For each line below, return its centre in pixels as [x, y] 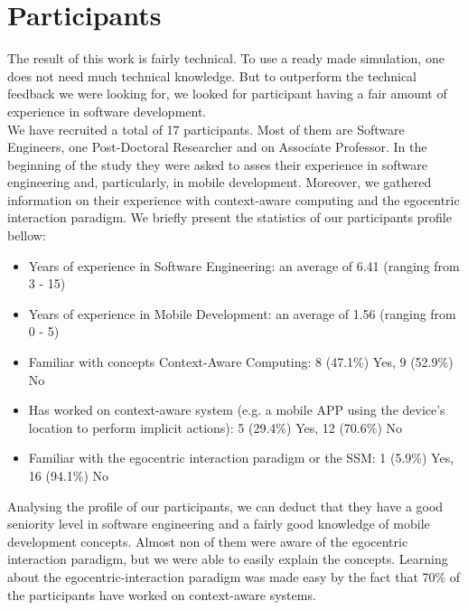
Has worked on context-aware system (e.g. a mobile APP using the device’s [237, 410]
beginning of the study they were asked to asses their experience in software [217, 164]
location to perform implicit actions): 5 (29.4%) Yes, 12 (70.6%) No [215, 427]
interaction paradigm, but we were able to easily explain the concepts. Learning [228, 559]
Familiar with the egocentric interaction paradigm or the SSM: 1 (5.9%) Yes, [241, 458]
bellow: [27, 235]
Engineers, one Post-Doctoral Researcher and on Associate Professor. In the [217, 147]
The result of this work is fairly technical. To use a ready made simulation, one [226, 58]
